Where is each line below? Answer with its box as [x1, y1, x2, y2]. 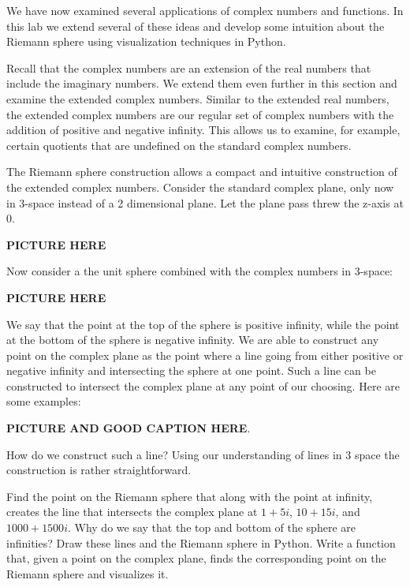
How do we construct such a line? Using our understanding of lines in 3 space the [6, 446, 400, 462]
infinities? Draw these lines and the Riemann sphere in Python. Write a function [6, 534, 396, 551]
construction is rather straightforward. [6, 462, 192, 478]
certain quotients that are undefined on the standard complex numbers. [6, 136, 352, 153]
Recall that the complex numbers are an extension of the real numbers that [6, 59, 371, 76]
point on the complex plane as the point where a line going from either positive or [6, 346, 404, 363]
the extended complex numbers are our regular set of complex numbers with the [6, 106, 394, 122]
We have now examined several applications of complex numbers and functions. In [6, 2, 404, 18]
